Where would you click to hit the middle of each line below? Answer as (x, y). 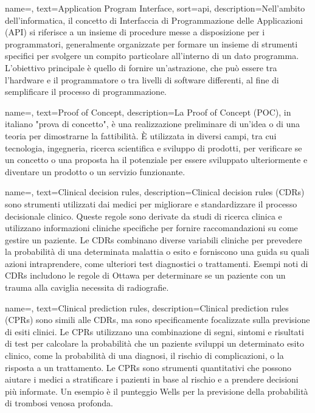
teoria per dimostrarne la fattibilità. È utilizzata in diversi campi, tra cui (141, 135)
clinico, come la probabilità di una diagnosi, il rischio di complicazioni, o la (144, 356)
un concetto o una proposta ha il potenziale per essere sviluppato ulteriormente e (156, 160)
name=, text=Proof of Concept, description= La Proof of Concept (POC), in (148, 112)
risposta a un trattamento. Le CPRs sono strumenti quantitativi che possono (148, 367)
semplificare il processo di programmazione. (86, 92)
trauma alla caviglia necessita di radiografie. (87, 287)
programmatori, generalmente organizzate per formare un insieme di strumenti (151, 43)
